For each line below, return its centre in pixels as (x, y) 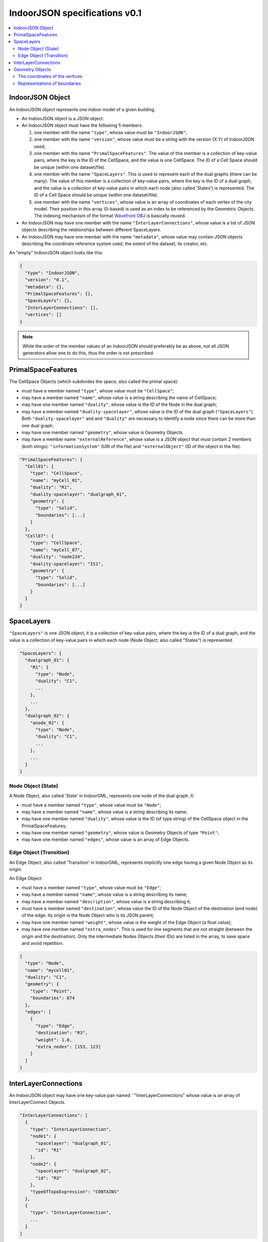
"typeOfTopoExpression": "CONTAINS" (74, 1192)
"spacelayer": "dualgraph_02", (73, 1171)
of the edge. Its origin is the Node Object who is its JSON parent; (88, 915)
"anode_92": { (47, 723)
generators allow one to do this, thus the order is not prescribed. (88, 353)
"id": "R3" (49, 1178)
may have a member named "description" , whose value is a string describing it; (106, 901)
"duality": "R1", (51, 487)
